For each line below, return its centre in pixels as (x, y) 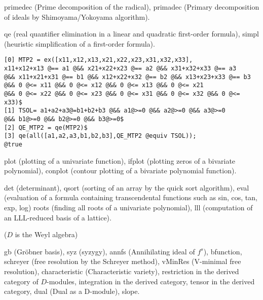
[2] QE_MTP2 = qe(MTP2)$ (46, 127)
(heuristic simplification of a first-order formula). (80, 43)
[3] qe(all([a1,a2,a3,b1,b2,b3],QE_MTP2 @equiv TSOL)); (100, 136)
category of (21, 281)
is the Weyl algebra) (46, 234)
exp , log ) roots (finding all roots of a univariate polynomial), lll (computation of (128, 207)
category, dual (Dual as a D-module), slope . (72, 291)
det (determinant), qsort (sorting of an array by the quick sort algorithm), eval (127, 187)
